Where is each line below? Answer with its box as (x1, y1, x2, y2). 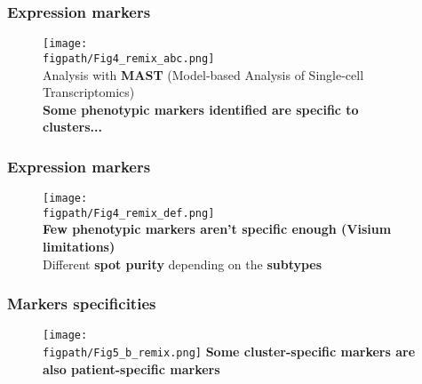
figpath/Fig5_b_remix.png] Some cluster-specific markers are (43, 342, 416, 361)
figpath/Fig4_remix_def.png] (43, 206, 215, 220)
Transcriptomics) (43, 83, 135, 101)
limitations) (43, 237, 115, 256)
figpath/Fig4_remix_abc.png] (43, 52, 215, 65)
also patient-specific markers (43, 359, 220, 378)
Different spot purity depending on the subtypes (43, 254, 322, 273)
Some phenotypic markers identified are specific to (43, 100, 359, 118)
